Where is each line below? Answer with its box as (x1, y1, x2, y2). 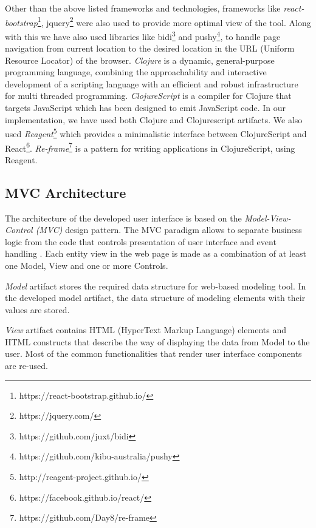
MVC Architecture (5, 183, 126, 201)
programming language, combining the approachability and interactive (5, 66, 267, 78)
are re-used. (5, 359, 48, 372)
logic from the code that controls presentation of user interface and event (5, 235, 276, 248)
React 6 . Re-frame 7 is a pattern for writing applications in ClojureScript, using (5, 140, 295, 154)
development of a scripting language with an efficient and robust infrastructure (5, 77, 298, 90)
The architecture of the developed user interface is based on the (5, 211, 242, 224)
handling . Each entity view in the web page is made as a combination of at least (5, 247, 306, 260)
